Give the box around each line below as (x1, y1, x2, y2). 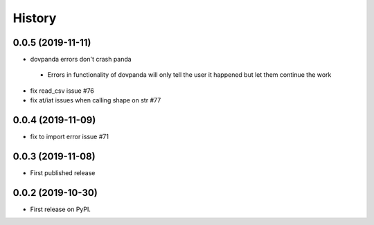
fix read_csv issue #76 (30, 87, 95, 95)
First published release (30, 169, 96, 177)
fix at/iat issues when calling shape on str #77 (30, 96, 161, 105)
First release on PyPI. (30, 205, 91, 213)
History (12, 10, 57, 26)
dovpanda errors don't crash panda (30, 55, 132, 64)
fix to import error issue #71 (30, 132, 109, 141)
